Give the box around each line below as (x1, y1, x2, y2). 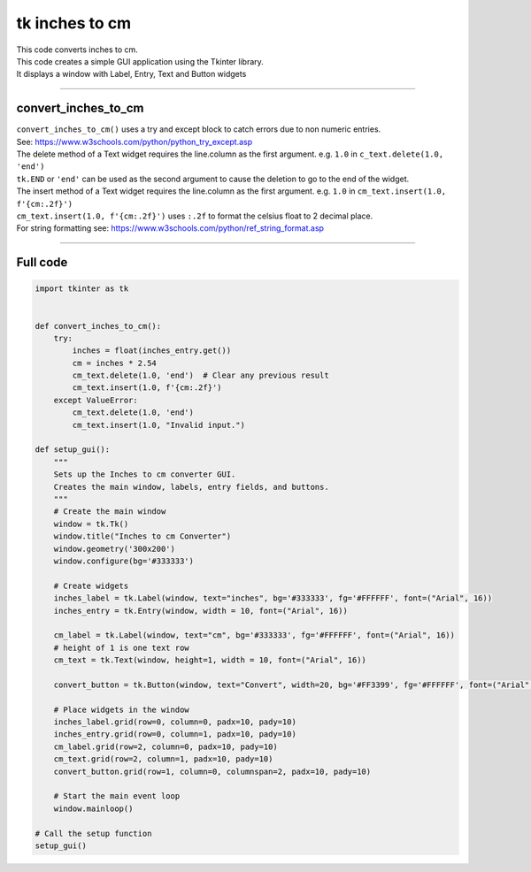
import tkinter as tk (35, 284, 129, 294)
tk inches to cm (16, 13, 132, 33)
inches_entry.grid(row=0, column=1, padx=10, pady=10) (53, 730, 296, 739)
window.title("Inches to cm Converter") (53, 532, 232, 541)
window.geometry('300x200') (53, 544, 176, 554)
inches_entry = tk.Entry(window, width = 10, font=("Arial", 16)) (53, 606, 349, 616)
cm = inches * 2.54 (72, 358, 157, 368)
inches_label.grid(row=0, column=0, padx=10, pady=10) (53, 717, 296, 727)
